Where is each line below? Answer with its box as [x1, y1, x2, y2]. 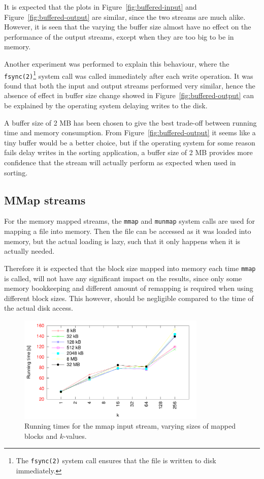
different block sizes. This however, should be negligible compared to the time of [4, 292, 254, 303]
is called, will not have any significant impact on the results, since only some [4, 273, 242, 283]
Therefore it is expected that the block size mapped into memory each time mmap [4, 262, 256, 273]
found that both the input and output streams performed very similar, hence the [4, 80, 255, 91]
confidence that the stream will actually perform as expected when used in [4, 157, 236, 168]
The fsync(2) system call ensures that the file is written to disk [16, 455, 216, 466]
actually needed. [4, 246, 55, 256]
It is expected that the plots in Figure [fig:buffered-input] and [4, 2, 197, 12]
